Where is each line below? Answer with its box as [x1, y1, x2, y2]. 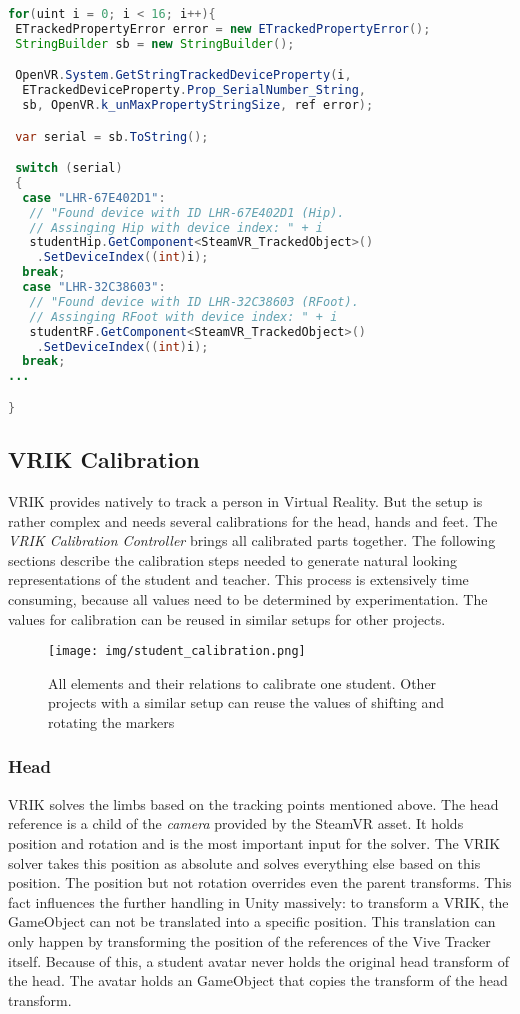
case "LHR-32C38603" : [22, 280, 166, 295]
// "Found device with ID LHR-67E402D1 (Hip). [29, 205, 345, 220]
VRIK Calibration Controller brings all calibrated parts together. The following [8, 530, 496, 551]
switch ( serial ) [15, 161, 123, 176]
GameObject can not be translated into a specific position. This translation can [8, 911, 496, 932]
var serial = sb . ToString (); [15, 129, 209, 144]
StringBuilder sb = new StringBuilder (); [15, 36, 295, 51]
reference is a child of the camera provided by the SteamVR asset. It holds [8, 813, 464, 834]
